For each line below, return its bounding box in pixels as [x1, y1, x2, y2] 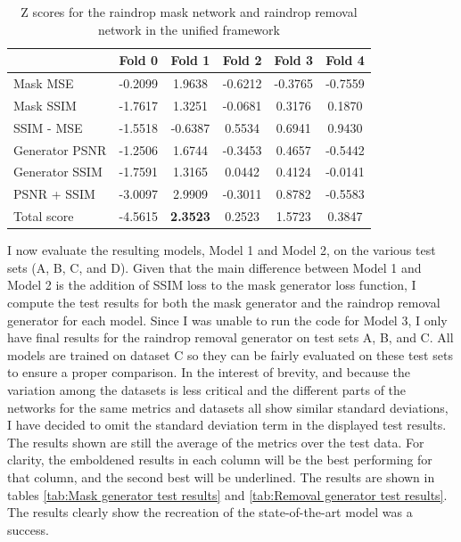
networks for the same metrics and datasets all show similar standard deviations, [7, 398, 449, 416]
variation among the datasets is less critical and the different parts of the [7, 380, 407, 398]
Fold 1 [170, 51, 210, 70]
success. [7, 520, 49, 538]
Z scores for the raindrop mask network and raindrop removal [21, 3, 358, 21]
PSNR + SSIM [13, 185, 95, 203]
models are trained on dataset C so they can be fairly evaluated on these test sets [7, 345, 453, 364]
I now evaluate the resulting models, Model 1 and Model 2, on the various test [7, 241, 436, 259]
